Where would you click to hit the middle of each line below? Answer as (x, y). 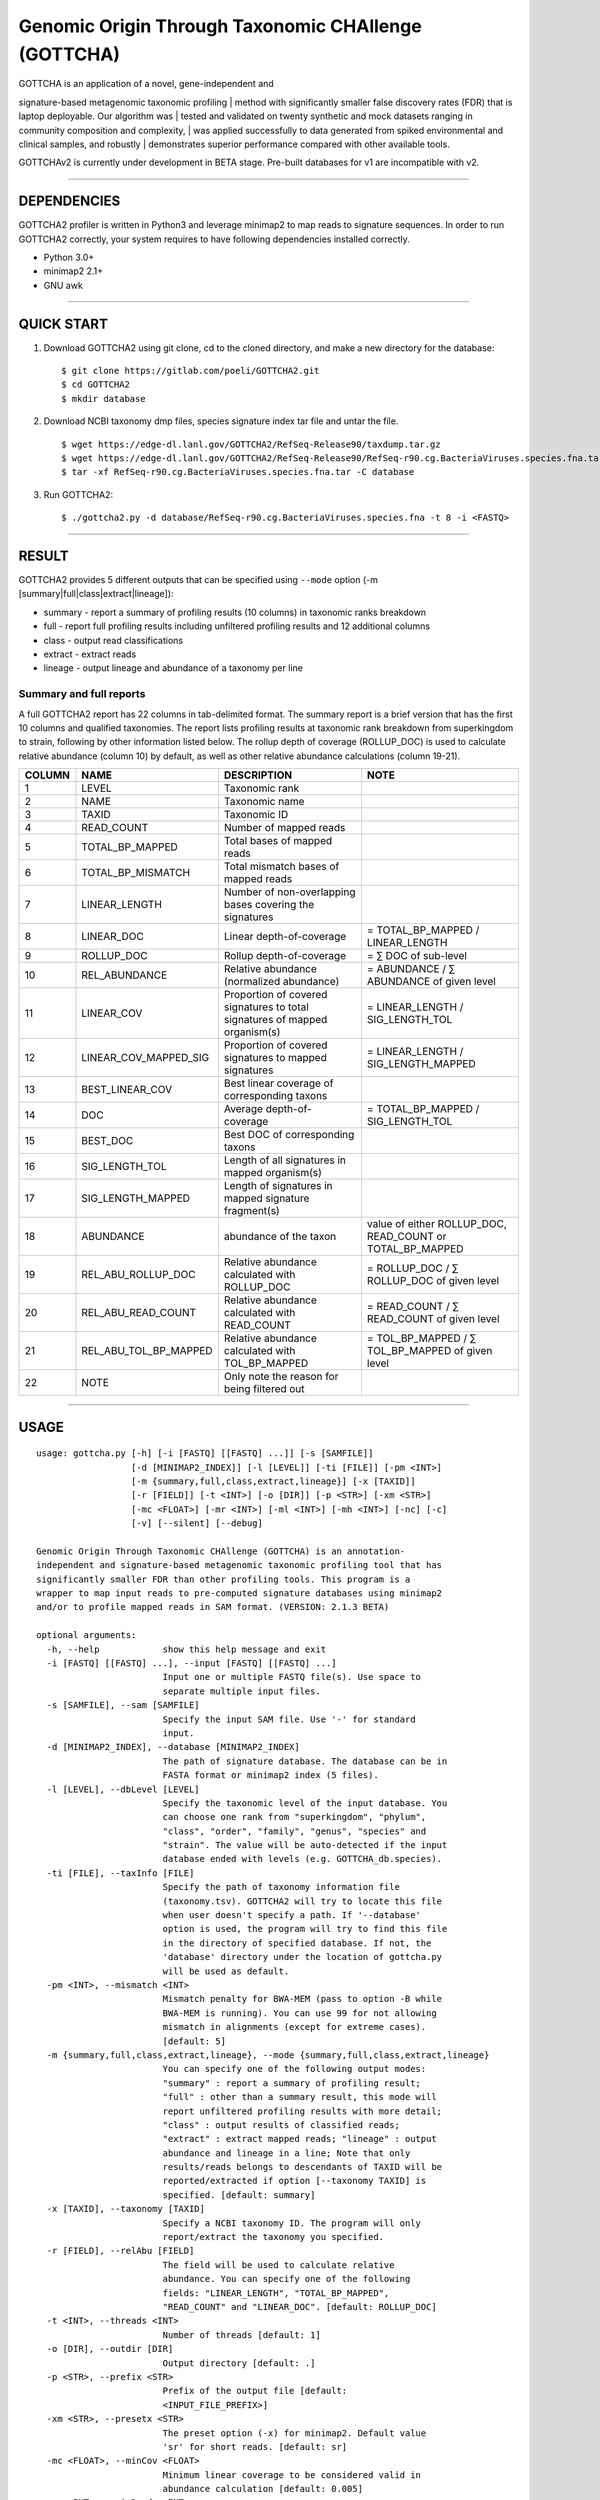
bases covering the (269, 905)
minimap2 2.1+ (73, 271)
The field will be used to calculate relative (278, 2264)
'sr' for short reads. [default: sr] (255, 2446)
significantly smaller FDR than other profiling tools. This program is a (223, 1579)
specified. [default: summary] (239, 2194)
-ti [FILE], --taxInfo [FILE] (120, 1873)
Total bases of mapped (278, 841)
